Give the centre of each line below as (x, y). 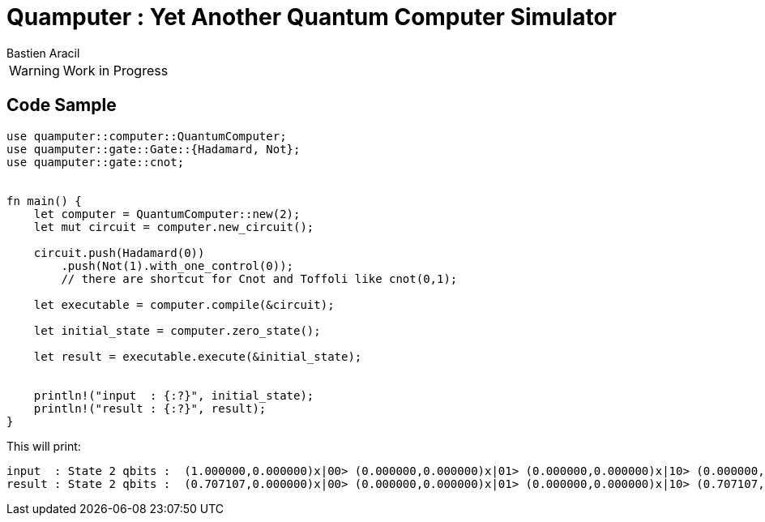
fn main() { (44, 201)
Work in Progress (115, 70)
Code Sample (62, 105)
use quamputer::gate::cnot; (96, 162)
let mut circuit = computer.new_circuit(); (174, 227)
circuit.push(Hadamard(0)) (119, 252)
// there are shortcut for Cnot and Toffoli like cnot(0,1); (259, 278)
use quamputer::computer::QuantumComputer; (147, 136)
